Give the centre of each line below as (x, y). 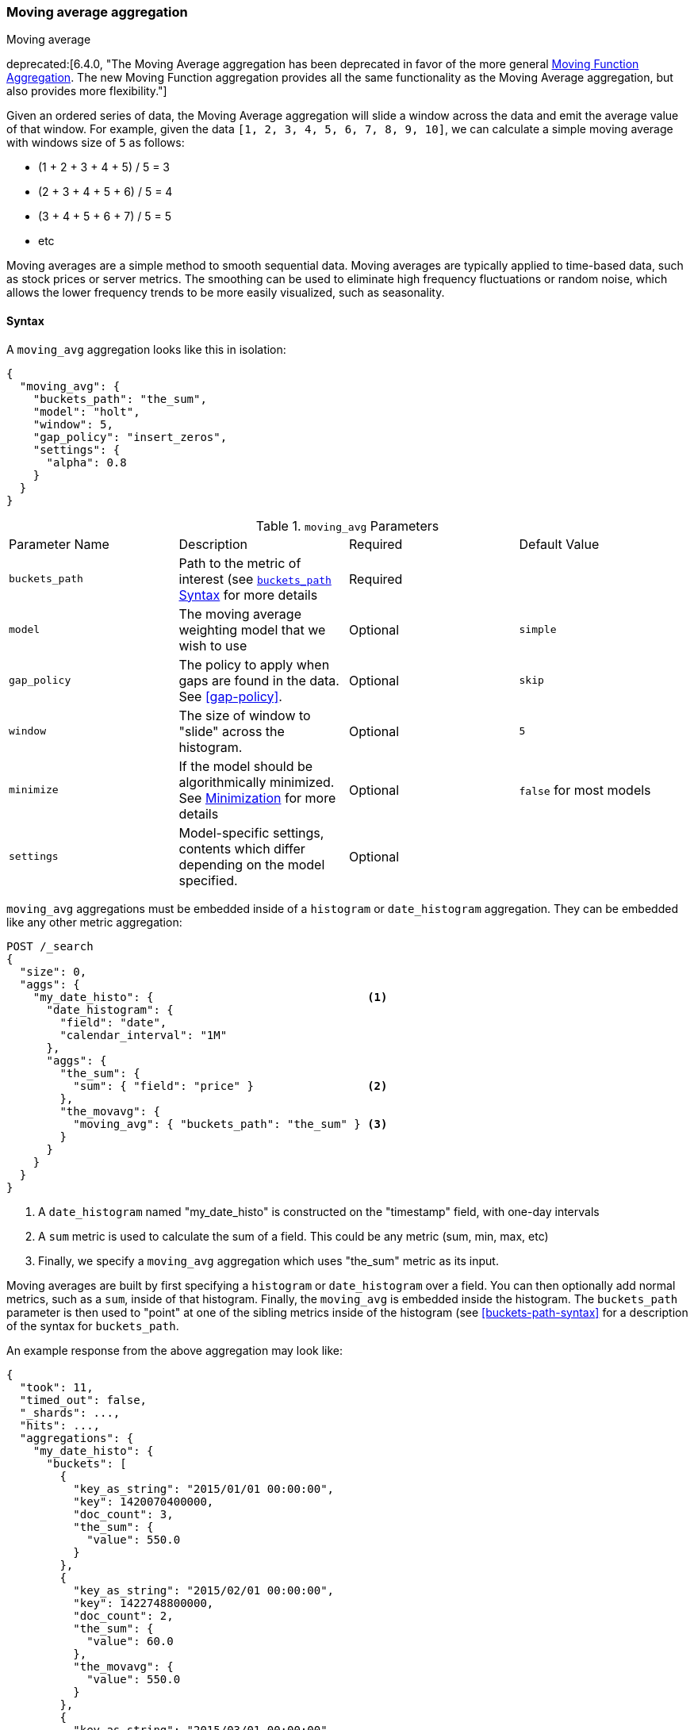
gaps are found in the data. (259, 680)
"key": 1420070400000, (144, 1501)
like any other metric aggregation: (94, 922)
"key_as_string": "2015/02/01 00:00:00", (204, 1590)
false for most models (585, 790)
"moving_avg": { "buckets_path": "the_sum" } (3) (230, 1124)
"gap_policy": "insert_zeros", (130, 437)
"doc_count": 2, (123, 1615)
